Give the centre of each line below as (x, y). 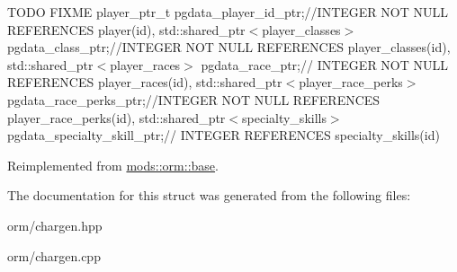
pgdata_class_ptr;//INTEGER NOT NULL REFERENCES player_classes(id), (229, 47)
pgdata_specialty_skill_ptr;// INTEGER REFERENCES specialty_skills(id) (224, 135)
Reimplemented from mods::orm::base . (113, 165)
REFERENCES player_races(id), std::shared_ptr (145, 82)
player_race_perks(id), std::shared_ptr (116, 117)
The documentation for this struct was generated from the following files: (209, 195)
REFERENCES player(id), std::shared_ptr (126, 29)
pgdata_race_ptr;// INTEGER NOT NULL (325, 64)
